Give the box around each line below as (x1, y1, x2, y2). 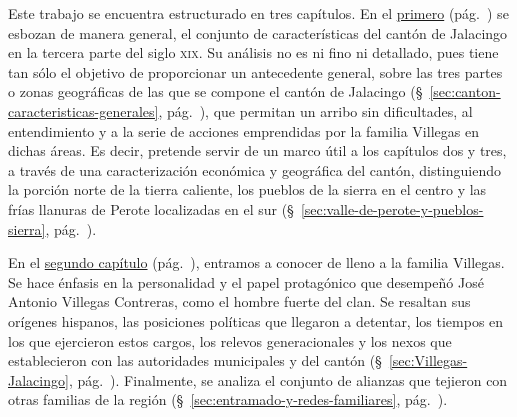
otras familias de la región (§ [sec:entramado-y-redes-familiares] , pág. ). (8, 389, 448, 410)
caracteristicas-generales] (8, 100, 159, 121)
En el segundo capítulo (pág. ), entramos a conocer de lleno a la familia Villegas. (8, 252, 505, 273)
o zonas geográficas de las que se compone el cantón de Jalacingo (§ (8, 81, 423, 102)
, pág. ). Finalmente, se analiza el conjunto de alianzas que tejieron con (68, 369, 508, 390)
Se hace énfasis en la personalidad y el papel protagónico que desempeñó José (8, 271, 484, 292)
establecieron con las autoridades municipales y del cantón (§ (8, 350, 382, 371)
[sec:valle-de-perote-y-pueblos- (300, 198, 484, 219)
